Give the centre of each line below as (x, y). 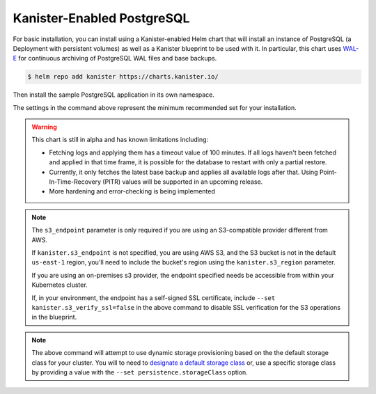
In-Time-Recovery (75, 182)
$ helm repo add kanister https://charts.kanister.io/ (123, 77)
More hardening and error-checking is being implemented (132, 191)
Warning (44, 127)
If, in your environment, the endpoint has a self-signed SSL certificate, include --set (154, 298)
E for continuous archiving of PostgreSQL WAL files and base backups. (115, 58)
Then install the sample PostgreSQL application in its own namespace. (114, 95)
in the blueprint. (54, 317)
